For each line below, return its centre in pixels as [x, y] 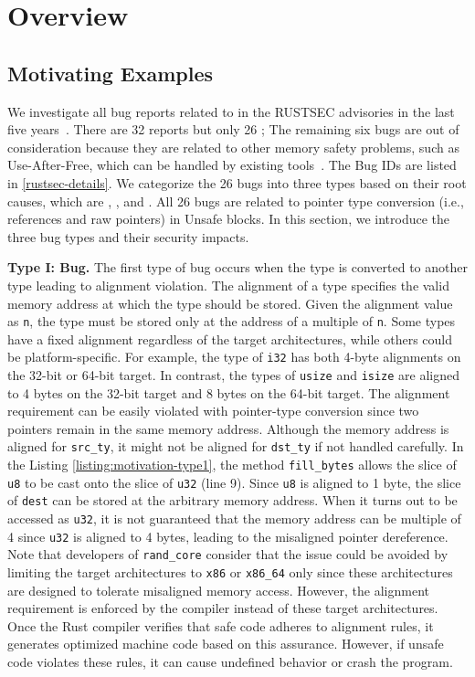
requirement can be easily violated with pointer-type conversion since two [213, 411]
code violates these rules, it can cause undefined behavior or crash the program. [230, 662]
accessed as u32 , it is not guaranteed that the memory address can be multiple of [234, 518]
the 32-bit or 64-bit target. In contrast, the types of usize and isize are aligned [234, 375]
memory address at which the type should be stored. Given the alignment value [230, 303]
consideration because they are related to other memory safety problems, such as [233, 147]
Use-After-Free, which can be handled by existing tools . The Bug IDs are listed [232, 165]
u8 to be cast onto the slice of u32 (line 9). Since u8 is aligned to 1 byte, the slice [234, 482]
